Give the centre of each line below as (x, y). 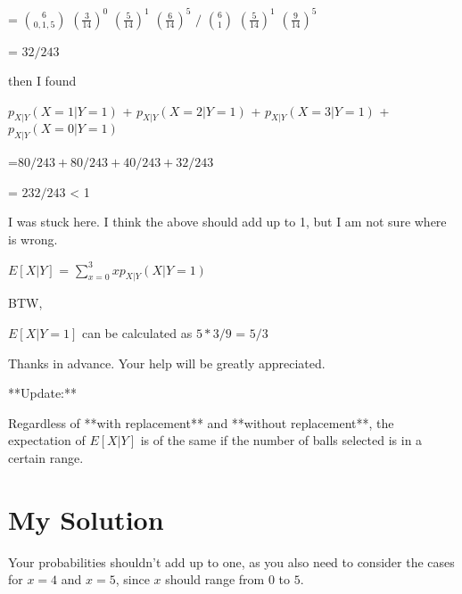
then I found (42, 81)
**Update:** (43, 393)
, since (132, 579)
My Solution (86, 519)
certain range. (46, 458)
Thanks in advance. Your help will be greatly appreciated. (167, 363)
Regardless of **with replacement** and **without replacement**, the (201, 422)
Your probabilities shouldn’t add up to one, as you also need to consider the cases (231, 561)
